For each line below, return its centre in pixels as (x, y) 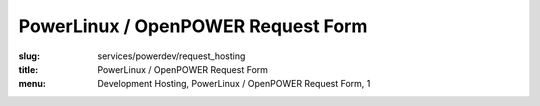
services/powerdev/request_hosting (171, 56)
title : (28, 69)
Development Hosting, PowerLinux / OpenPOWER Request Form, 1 (234, 84)
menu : (32, 84)
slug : (29, 56)
